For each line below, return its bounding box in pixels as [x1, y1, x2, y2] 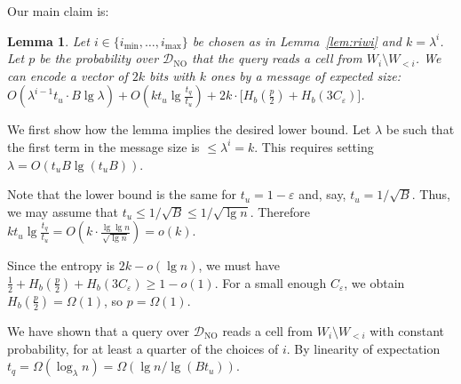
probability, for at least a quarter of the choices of [7, 339, 279, 357]
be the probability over [39, 49, 159, 68]
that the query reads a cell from [192, 49, 362, 68]
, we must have [198, 256, 280, 275]
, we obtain [344, 273, 405, 292]
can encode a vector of [7, 66, 128, 84]
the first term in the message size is [7, 137, 200, 156]
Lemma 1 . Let [7, 31, 90, 50]
